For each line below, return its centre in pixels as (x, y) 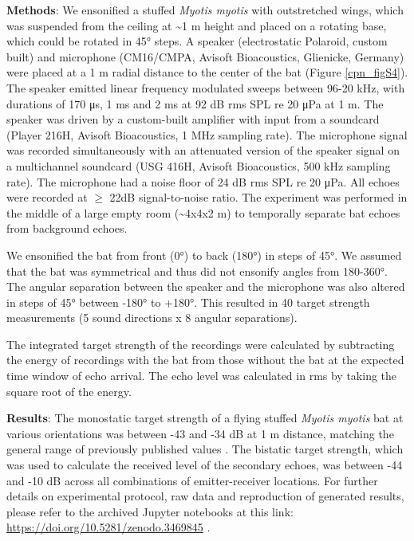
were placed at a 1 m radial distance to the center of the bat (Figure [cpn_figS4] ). (207, 72)
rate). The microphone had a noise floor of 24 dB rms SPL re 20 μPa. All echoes (203, 181)
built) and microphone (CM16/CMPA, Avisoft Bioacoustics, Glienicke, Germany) (205, 56)
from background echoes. (67, 228)
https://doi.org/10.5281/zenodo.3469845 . (108, 527)
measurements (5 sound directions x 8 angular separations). (152, 318)
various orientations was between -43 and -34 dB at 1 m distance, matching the (200, 433)
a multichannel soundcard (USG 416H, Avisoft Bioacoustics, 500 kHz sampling (199, 165)
